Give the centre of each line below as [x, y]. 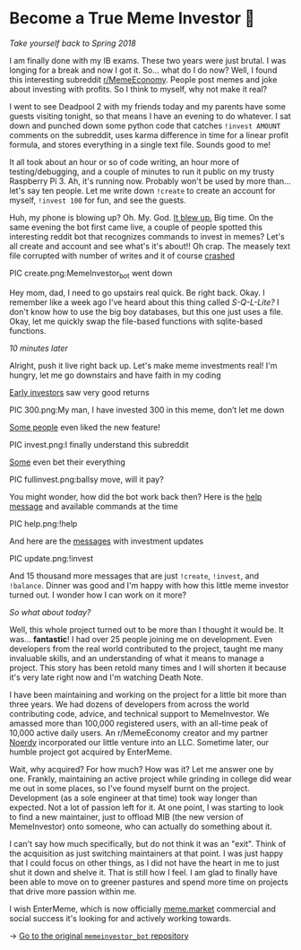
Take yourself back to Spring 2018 [73, 43]
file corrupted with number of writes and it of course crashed [122, 256]
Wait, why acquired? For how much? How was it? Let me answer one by [142, 769]
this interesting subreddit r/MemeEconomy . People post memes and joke [143, 79]
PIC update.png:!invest [52, 558]
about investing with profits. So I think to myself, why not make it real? [138, 89]
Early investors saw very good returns [79, 392]
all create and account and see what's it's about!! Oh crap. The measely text [150, 246]
